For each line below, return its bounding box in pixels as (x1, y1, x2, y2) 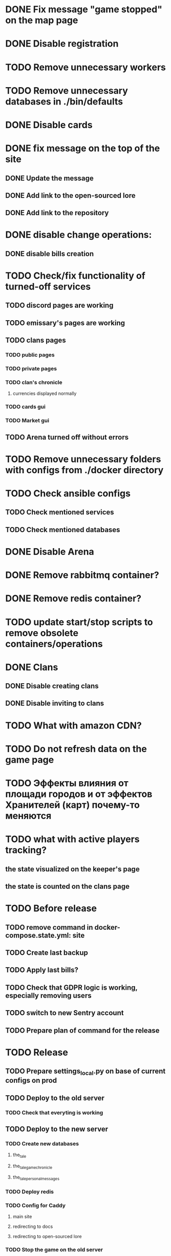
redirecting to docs (12, 1223, 53, 1229)
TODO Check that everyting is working (5, 1109, 103, 1116)
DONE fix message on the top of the (5, 142, 160, 154)
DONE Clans (5, 661, 58, 673)
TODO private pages (5, 365, 57, 372)
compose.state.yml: (5, 931, 72, 939)
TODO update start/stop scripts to (5, 616, 154, 628)
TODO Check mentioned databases (5, 525, 120, 534)
